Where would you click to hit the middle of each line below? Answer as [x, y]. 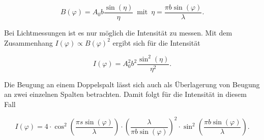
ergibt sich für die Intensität [156, 42]
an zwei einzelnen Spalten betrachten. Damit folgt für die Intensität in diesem [125, 94]
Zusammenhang [28, 42]
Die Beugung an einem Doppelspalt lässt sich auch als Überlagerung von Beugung [132, 84]
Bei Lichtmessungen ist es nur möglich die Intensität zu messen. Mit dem [118, 33]
